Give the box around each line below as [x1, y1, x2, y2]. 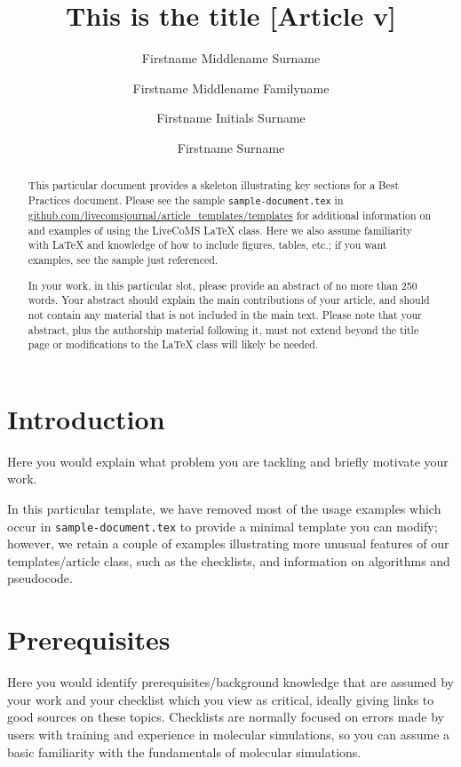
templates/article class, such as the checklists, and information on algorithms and [7, 551, 450, 570]
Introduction [7, 400, 165, 436]
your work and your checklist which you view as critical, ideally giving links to [7, 690, 434, 708]
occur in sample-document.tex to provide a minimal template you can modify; [7, 516, 438, 535]
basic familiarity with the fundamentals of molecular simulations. [7, 742, 362, 761]
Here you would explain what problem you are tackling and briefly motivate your [7, 451, 449, 470]
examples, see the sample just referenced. [28, 252, 219, 268]
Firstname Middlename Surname [141, 49, 321, 68]
